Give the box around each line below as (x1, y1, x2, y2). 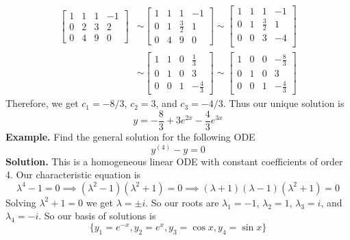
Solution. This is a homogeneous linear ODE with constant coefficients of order (5, 154, 343, 168)
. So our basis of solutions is (38, 208, 156, 223)
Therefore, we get (5, 96, 79, 110)
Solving (5, 195, 36, 209)
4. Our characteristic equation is (5, 167, 141, 182)
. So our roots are (145, 195, 219, 209)
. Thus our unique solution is (223, 96, 345, 110)
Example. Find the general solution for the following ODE (5, 129, 255, 143)
